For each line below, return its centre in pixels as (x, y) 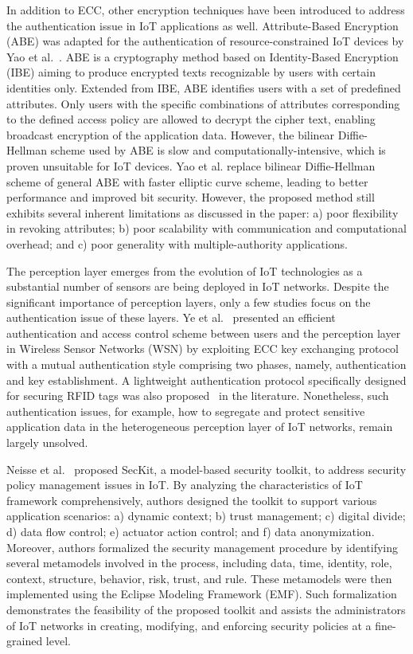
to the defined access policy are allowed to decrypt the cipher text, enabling (191, 119)
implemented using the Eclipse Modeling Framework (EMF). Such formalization (202, 594)
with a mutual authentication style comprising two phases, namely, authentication (206, 364)
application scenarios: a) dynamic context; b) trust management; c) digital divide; (206, 516)
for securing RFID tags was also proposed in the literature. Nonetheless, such (198, 396)
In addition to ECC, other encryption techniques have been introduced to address (206, 10)
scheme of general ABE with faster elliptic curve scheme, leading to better (187, 181)
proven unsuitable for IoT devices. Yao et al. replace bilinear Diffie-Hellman (191, 165)
